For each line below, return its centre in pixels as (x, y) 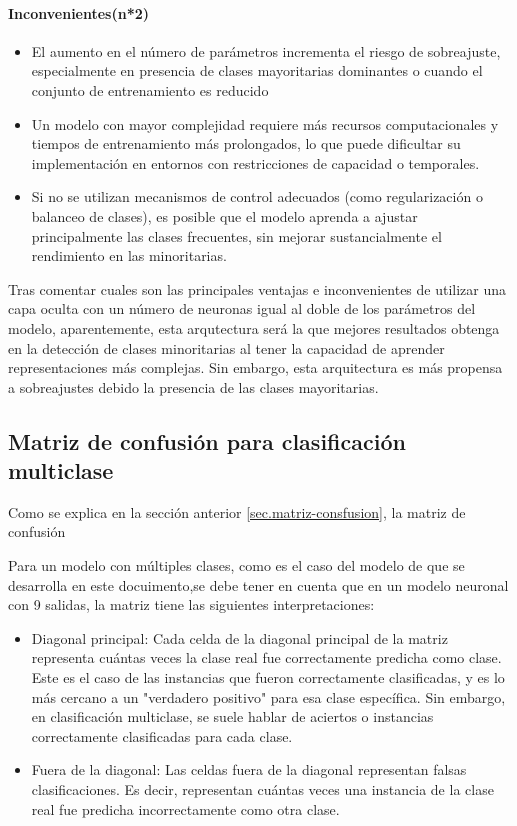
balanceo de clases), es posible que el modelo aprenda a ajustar (224, 215)
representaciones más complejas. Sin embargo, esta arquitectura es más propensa (255, 367)
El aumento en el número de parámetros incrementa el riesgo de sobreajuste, (266, 50)
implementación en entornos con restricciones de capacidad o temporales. (255, 162)
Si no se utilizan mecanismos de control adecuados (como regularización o (257, 196)
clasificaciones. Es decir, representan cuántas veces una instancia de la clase (262, 789)
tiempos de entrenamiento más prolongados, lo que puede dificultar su (246, 143)
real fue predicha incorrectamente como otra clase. (185, 808)
